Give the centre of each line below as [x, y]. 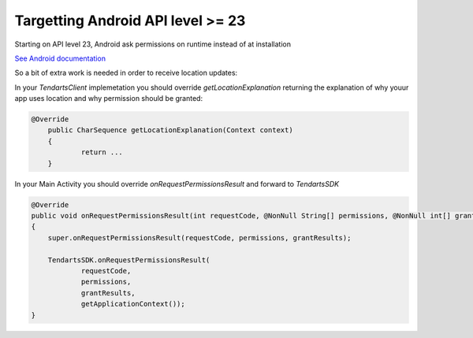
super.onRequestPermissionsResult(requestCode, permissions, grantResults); [199, 238]
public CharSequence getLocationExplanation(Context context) [170, 130]
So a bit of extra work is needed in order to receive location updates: [126, 73]
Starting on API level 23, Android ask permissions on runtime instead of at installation [153, 44]
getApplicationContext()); [133, 304]
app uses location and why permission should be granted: [109, 98]
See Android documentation [60, 58]
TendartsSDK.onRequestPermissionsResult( [129, 260]
